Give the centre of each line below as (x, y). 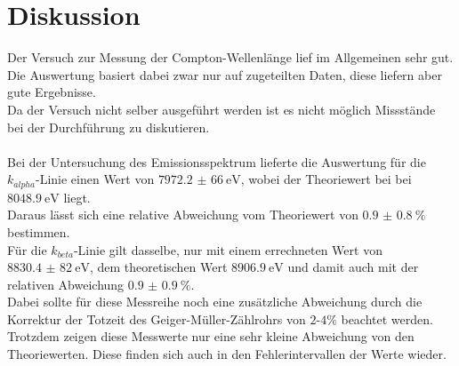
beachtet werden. (387, 318)
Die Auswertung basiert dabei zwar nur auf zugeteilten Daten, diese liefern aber (225, 74)
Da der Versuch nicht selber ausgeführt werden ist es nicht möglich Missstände (221, 109)
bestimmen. (39, 231)
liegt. (77, 197)
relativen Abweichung (66, 284)
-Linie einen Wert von (95, 179)
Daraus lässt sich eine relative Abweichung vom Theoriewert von (183, 215)
